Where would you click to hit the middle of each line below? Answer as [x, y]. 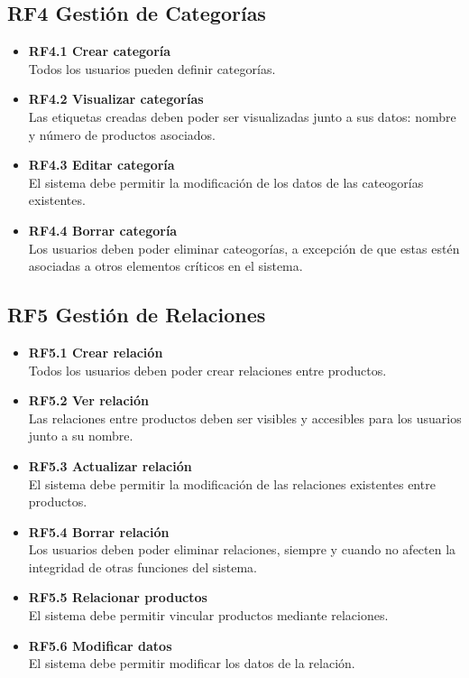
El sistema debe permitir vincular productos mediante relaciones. [208, 615]
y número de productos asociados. [122, 134]
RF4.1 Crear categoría [100, 51]
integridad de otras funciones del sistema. [143, 567]
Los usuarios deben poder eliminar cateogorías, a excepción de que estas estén [244, 248]
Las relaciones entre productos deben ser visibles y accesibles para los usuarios [245, 418]
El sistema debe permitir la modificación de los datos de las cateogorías [226, 182]
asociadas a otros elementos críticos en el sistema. [166, 266]
